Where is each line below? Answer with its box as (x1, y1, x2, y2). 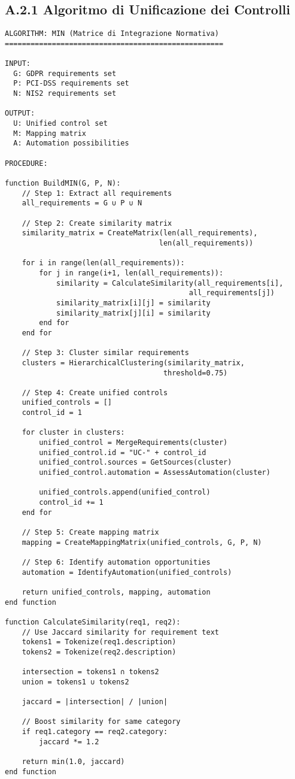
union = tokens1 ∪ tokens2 (22, 677, 129, 686)
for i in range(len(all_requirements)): (22, 259, 185, 268)
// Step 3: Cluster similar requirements (22, 348, 189, 357)
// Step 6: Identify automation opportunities (22, 557, 211, 566)
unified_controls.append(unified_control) (39, 488, 211, 497)
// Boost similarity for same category (22, 717, 181, 726)
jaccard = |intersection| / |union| (22, 698, 168, 707)
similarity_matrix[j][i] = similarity (56, 308, 211, 317)
